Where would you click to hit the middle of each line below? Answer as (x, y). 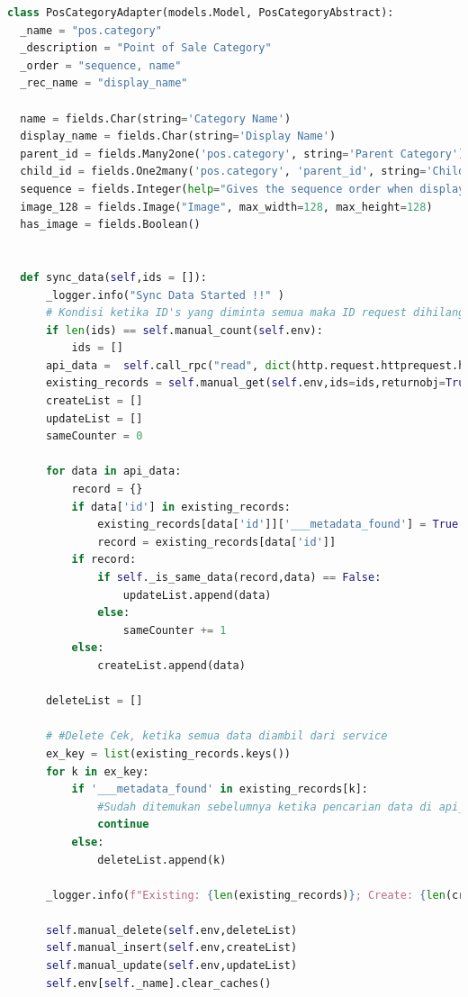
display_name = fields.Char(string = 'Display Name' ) (178, 136)
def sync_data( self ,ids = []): (113, 277)
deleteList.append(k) (162, 860)
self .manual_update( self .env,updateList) (171, 966)
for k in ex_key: (97, 771)
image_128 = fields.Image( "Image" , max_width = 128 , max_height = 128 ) (226, 207)
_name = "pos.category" (91, 30)
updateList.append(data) (197, 595)
